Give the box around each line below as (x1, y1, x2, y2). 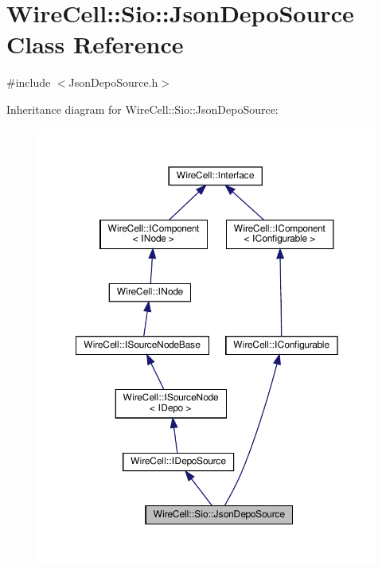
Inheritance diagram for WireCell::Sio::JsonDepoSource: (6, 100, 279, 117)
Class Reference (6, 28, 184, 60)
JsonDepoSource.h (68, 74, 158, 91)
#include (6, 74, 51, 91)
